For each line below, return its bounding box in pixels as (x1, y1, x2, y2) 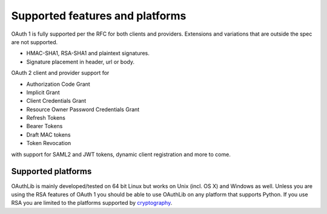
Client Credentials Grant (26, 97, 87, 105)
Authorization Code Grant (26, 80, 90, 88)
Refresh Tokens (26, 114, 66, 122)
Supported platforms (11, 166, 92, 177)
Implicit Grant (26, 88, 60, 96)
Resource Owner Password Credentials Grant (26, 106, 140, 113)
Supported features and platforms (11, 9, 187, 22)
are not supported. (11, 38, 58, 45)
